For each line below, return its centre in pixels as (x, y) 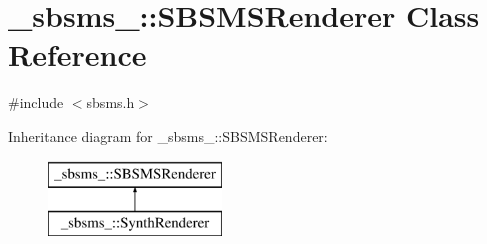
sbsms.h (110, 102)
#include (36, 102)
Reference (77, 54)
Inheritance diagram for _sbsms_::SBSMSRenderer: (168, 135)
